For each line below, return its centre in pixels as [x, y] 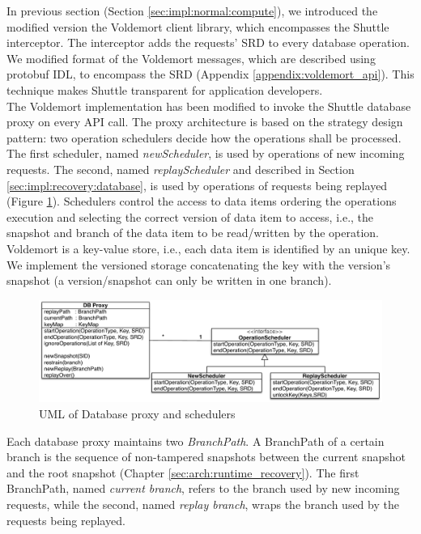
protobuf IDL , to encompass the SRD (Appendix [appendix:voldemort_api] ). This [210, 74]
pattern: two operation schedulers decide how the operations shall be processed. [204, 137]
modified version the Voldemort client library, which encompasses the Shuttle [198, 26]
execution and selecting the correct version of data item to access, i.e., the [190, 216]
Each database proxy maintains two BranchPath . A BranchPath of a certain [196, 441]
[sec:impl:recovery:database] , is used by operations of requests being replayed [197, 185]
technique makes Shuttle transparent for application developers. [165, 89]
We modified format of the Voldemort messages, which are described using [191, 58]
